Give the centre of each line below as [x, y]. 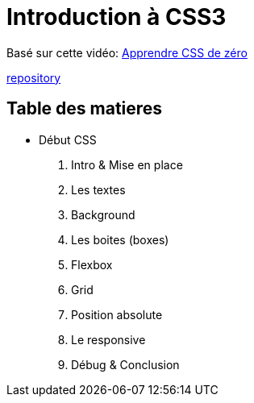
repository [34, 77]
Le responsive [108, 339]
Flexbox [92, 264]
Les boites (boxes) [120, 239]
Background [103, 214]
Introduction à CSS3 [117, 17]
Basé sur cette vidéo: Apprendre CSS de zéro [127, 52]
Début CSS [68, 139]
